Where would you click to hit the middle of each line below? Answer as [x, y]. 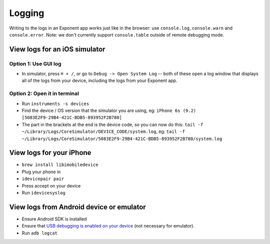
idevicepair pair [43, 179]
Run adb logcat [39, 233]
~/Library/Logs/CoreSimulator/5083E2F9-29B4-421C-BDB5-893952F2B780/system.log [122, 138]
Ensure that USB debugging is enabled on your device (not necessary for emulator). [108, 226]
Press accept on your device [51, 185]
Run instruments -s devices [55, 103]
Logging [27, 13]
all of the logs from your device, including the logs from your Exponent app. [99, 80]
